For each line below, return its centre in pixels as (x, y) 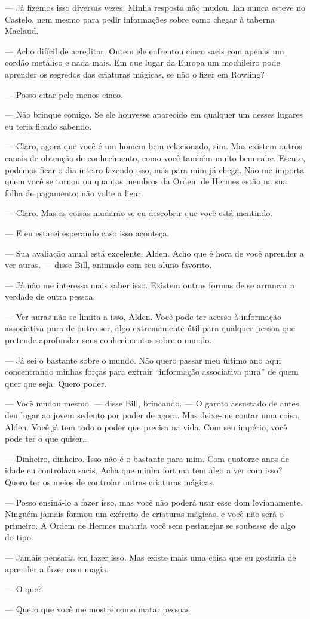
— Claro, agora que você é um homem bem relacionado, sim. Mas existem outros (154, 146)
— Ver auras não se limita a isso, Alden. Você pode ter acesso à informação (143, 316)
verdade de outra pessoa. (50, 296)
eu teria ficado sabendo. (48, 126)
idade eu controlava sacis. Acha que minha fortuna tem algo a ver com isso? (144, 470)
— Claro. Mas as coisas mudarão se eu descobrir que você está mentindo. (139, 213)
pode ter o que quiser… (47, 438)
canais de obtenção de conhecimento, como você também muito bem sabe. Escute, (155, 157)
